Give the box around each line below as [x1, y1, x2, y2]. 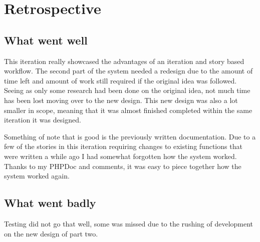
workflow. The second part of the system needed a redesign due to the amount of [4, 65, 253, 76]
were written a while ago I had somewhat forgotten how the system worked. [4, 150, 237, 161]
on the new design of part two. [4, 228, 98, 238]
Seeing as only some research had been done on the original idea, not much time [4, 85, 250, 95]
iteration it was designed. [4, 114, 81, 125]
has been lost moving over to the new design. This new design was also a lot [4, 94, 238, 105]
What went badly [4, 195, 96, 210]
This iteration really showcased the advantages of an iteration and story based [4, 55, 244, 66]
